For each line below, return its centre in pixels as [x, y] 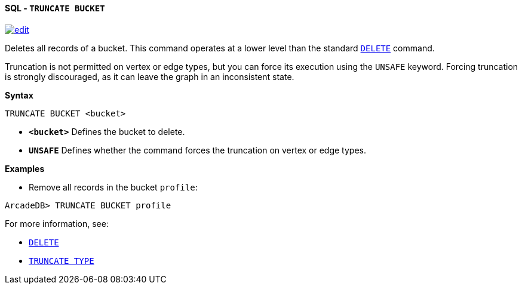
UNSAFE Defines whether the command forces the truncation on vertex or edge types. [198, 150]
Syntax [19, 95]
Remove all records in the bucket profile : [113, 187]
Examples [25, 168]
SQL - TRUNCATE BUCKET [55, 8]
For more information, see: [57, 223]
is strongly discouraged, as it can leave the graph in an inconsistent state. [150, 76]
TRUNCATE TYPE [62, 261]
